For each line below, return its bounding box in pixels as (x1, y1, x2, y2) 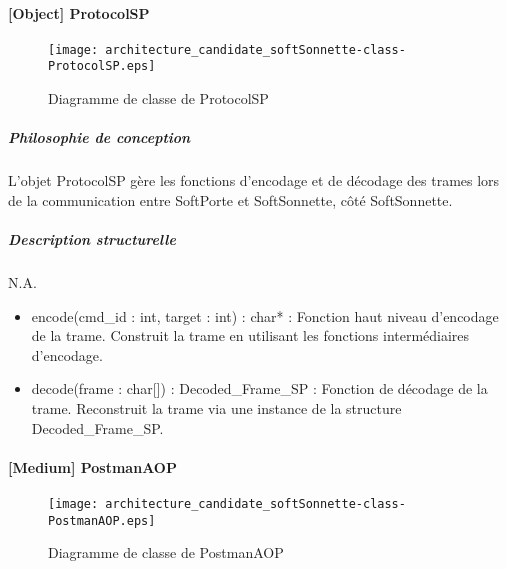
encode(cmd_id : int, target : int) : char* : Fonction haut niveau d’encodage (31, 305, 499, 326)
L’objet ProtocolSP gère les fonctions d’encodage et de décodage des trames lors (8, 170, 500, 191)
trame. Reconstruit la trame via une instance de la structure (31, 397, 402, 418)
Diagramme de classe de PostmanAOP (48, 542, 284, 563)
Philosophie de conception (8, 127, 191, 148)
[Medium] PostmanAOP (8, 456, 177, 477)
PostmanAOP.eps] (48, 513, 156, 528)
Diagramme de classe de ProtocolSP (48, 88, 269, 109)
